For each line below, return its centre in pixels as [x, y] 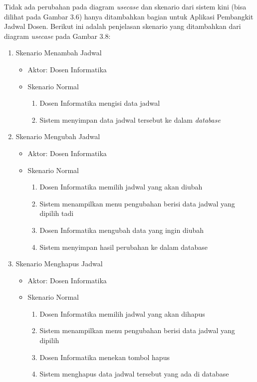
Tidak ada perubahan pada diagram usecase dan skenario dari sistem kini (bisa [125, 6]
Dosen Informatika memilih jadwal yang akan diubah [121, 187]
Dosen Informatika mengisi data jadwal [100, 103]
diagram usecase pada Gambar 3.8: [57, 36]
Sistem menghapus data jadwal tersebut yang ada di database [134, 374]
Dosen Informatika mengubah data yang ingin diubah [122, 230]
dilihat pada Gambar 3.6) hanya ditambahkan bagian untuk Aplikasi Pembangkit [129, 16]
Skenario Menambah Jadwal [59, 53]
